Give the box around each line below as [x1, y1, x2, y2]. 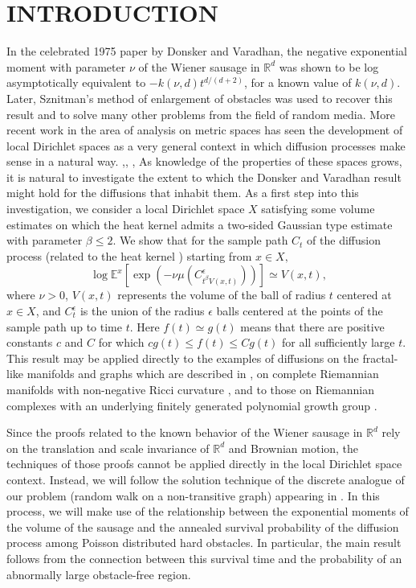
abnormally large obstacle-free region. [6, 565, 191, 582]
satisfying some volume [261, 200, 375, 217]
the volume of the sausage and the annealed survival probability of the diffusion [6, 518, 399, 535]
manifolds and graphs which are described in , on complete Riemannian [27, 365, 379, 382]
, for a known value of [243, 74, 352, 91]
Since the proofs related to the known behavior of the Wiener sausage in [6, 424, 363, 441]
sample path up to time [6, 318, 122, 335]
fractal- [362, 349, 398, 366]
